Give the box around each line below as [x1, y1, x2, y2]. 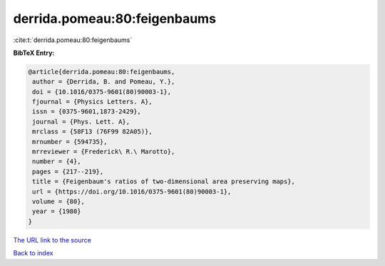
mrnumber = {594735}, [32, 138, 108, 145]
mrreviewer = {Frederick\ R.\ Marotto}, [32, 148, 175, 156]
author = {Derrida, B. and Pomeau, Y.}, [32, 78, 175, 86]
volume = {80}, [32, 198, 86, 205]
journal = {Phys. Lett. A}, [32, 118, 130, 126]
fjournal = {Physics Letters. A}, [32, 98, 153, 106]
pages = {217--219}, [32, 168, 104, 175]
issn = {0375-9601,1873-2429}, [32, 108, 142, 116]
